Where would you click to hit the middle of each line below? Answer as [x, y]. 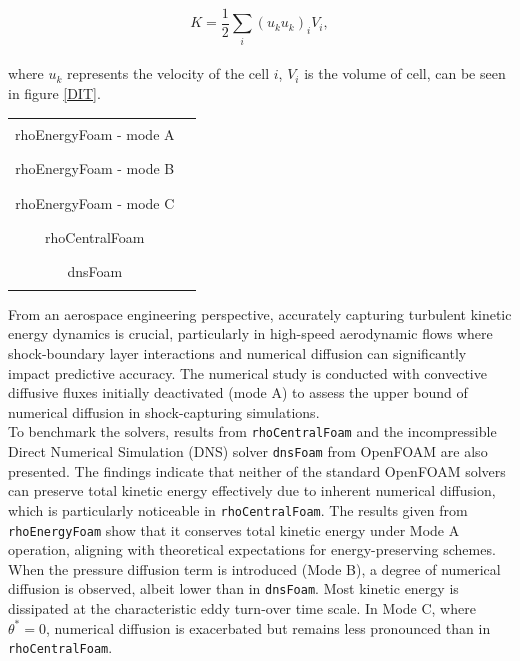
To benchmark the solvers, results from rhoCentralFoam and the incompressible [252, 431]
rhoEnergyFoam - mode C [95, 202]
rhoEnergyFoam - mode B [95, 168]
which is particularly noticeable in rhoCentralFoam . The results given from [238, 509]
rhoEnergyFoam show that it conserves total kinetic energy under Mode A [234, 529]
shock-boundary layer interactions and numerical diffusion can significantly [237, 353]
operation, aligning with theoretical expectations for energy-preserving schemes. [252, 549]
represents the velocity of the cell [168, 73]
